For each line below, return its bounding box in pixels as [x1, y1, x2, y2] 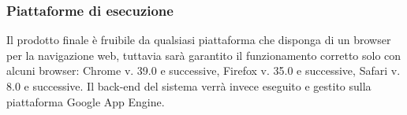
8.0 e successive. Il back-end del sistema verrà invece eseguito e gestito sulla [6, 78, 372, 94]
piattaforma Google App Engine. [6, 93, 165, 109]
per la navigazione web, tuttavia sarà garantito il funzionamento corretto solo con [6, 46, 401, 63]
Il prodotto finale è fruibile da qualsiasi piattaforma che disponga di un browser [6, 32, 391, 48]
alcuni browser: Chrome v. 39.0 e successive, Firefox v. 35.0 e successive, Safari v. [6, 62, 401, 79]
